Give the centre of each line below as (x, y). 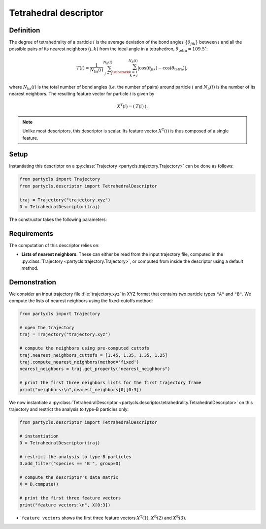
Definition (25, 30)
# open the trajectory (47, 328)
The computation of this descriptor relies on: (54, 245)
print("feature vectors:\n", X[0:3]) (65, 505)
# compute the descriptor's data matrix (69, 478)
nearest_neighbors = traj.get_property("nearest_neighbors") (95, 369)
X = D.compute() (39, 484)
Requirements (31, 233)
